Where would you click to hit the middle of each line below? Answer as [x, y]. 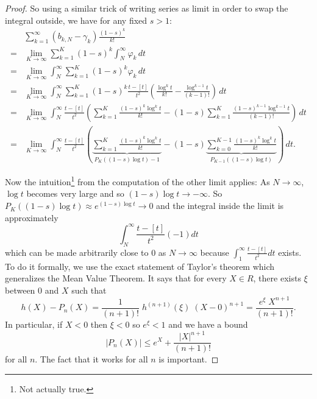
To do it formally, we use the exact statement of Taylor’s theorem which [140, 266]
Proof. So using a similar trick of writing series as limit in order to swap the [147, 8]
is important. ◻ [189, 359]
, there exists [277, 278]
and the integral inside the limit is [220, 206]
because [215, 252]
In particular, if [34, 324]
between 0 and [32, 290]
